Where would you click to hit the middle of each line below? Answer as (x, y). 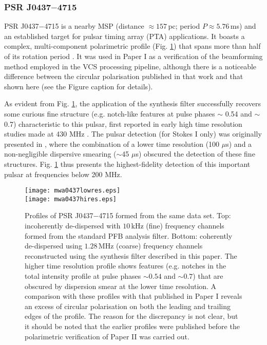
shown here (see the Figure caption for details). (79, 86)
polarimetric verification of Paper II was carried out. (107, 336)
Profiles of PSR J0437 (59, 215)
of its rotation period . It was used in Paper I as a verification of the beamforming (133, 56)
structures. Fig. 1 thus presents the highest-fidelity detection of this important (127, 164)
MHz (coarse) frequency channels (150, 246)
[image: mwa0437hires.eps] (71, 199)
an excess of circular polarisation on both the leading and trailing (128, 306)
